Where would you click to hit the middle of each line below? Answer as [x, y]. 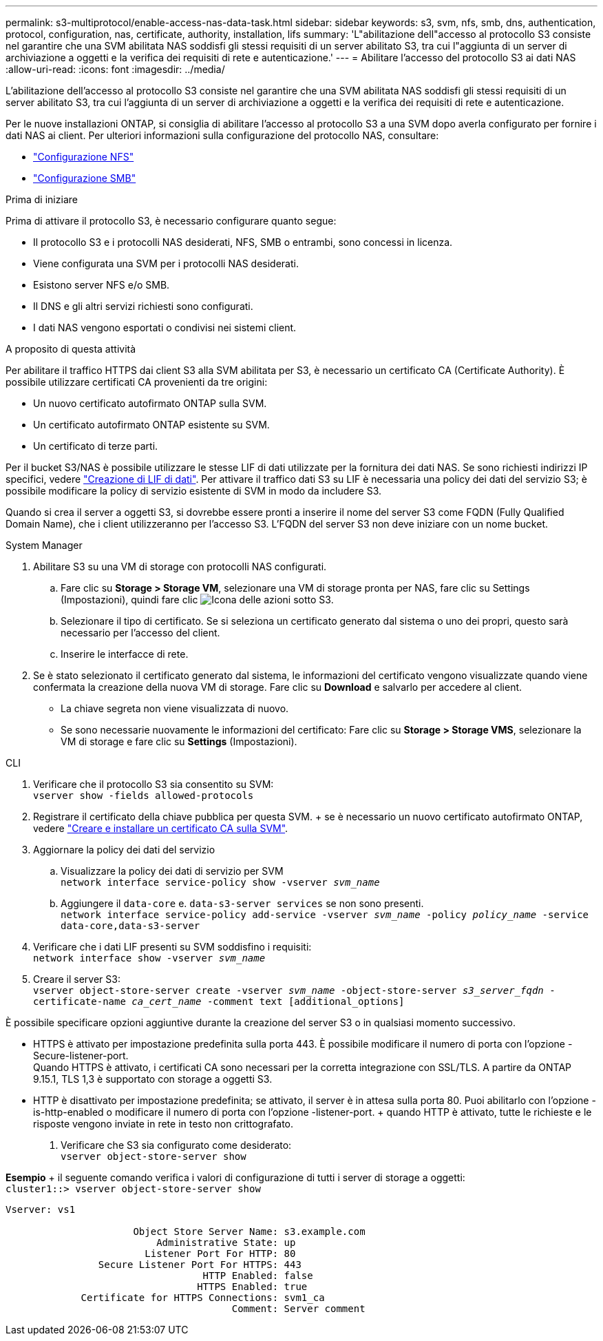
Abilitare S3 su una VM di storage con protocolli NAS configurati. [180, 566]
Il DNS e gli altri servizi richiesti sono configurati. [143, 306]
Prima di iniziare [42, 199]
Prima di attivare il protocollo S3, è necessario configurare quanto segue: [171, 221]
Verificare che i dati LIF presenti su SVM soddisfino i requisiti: [172, 947]
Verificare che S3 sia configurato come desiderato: [176, 1145]
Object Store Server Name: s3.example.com [249, 1231]
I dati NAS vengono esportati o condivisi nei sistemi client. [165, 328]
